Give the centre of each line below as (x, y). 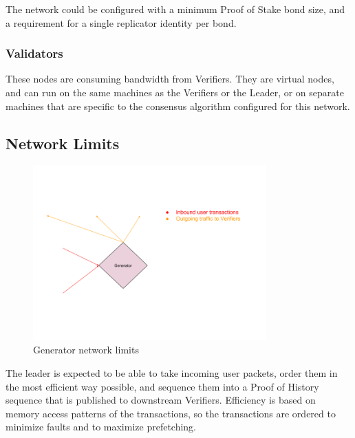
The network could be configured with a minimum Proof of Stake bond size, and (175, 9)
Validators (34, 53)
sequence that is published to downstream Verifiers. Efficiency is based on (161, 400)
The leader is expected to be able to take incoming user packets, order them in (172, 372)
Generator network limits (86, 350)
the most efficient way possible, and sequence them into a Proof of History (162, 386)
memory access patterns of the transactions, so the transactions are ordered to (171, 413)
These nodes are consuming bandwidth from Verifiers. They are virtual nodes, (170, 79)
